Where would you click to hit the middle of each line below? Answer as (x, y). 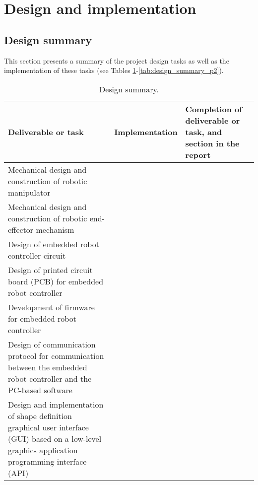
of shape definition (40, 416)
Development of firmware (51, 307)
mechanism (55, 229)
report (198, 154)
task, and (204, 132)
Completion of (214, 109)
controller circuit (37, 255)
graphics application (43, 450)
